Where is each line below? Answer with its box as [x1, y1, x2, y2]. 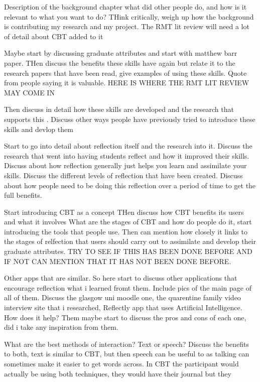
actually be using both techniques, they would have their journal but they [4, 368, 231, 378]
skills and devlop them [4, 123, 73, 134]
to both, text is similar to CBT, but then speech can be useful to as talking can [4, 348, 249, 359]
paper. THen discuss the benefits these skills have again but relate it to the [4, 57, 235, 68]
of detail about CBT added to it [4, 31, 103, 41]
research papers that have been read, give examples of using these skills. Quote [4, 67, 247, 78]
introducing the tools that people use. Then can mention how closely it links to [4, 226, 247, 236]
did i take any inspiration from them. [4, 322, 118, 332]
